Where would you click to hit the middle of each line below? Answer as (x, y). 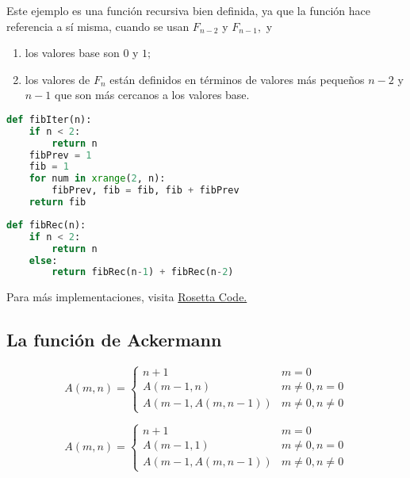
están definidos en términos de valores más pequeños (237, 79)
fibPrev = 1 (60, 155)
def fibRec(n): (46, 225)
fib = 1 (49, 167)
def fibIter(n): (49, 119)
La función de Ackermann (114, 340)
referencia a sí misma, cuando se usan (98, 26)
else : (43, 260)
